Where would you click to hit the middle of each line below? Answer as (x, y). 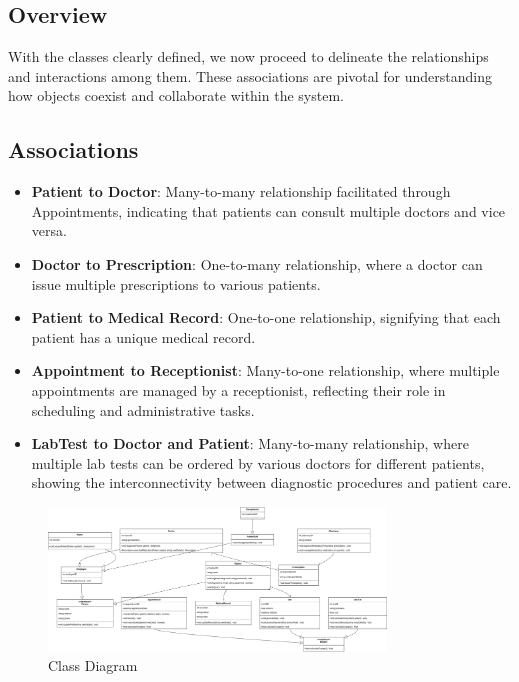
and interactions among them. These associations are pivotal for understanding (250, 75)
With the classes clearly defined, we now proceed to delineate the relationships (248, 56)
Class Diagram (93, 665)
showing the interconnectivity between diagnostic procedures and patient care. (271, 482)
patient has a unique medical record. (143, 336)
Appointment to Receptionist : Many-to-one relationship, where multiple (265, 370)
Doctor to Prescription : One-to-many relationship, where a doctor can (257, 263)
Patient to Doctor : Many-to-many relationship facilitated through (241, 191)
